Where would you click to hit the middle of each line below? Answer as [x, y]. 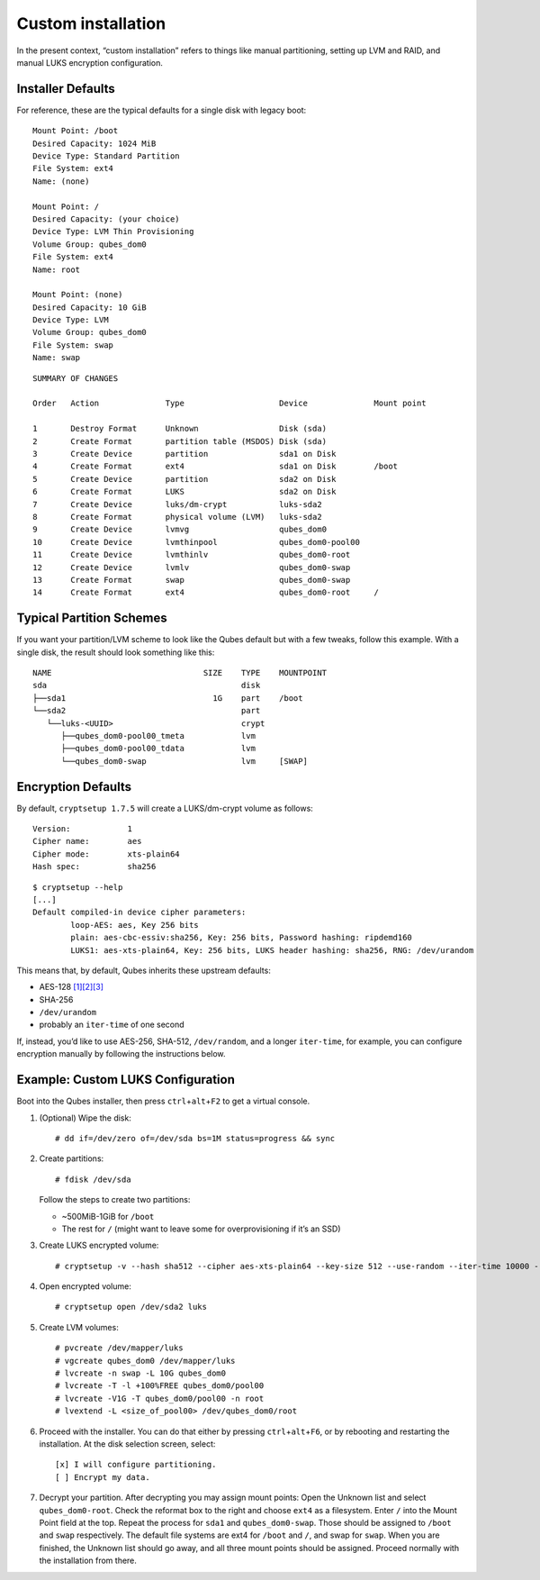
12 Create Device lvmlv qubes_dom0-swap [192, 567]
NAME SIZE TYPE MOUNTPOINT [180, 672]
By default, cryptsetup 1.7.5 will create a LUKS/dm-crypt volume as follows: [165, 808]
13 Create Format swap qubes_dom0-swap [192, 580]
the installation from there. [88, 1561]
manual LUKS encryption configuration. [90, 62]
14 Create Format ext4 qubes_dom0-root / [206, 593]
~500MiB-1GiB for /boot [108, 1216]
